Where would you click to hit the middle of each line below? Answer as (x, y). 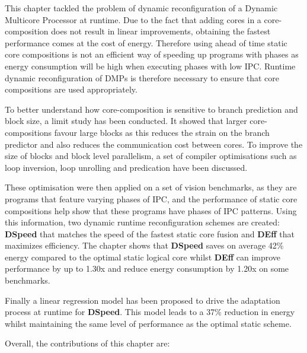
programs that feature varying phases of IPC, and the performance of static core (151, 198)
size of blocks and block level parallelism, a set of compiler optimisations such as (151, 156)
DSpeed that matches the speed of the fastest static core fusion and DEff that (150, 233)
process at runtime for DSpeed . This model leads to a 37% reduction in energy (150, 312)
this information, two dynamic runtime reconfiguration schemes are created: (143, 222)
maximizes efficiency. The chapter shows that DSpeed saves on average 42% (144, 245)
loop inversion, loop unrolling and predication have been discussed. (126, 167)
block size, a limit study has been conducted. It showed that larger (126, 121)
